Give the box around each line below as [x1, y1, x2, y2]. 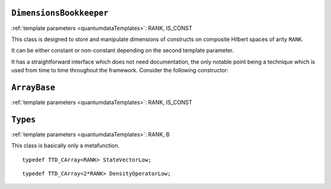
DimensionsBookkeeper [11, 8, 108, 18]
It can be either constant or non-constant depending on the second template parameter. [11, 46, 234, 54]
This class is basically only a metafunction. [11, 142, 120, 149]
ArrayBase [11, 83, 55, 92]
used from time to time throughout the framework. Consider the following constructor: [11, 67, 229, 74]
